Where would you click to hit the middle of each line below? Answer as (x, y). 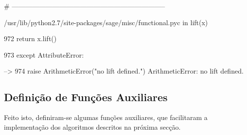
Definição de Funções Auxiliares (86, 97)
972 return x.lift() (30, 38)
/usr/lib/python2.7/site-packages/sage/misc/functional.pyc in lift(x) (106, 22)
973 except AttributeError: (44, 54)
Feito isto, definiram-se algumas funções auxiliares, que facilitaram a (106, 117)
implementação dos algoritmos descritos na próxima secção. (92, 127)
